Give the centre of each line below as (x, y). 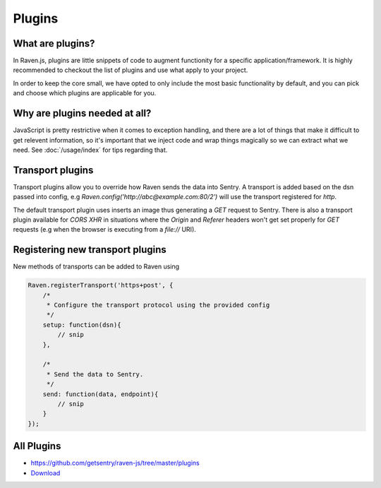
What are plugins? (54, 43)
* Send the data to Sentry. (95, 374)
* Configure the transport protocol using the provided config (158, 305)
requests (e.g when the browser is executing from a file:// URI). (105, 230)
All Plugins (37, 446)
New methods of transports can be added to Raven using (96, 267)
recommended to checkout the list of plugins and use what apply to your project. (131, 70)
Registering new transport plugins (90, 250)
